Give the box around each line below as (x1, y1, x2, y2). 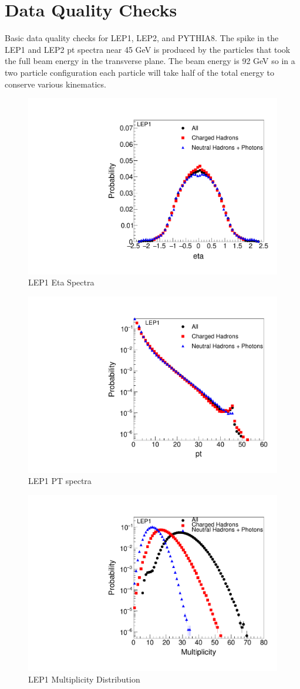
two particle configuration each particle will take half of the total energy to (5, 66, 275, 78)
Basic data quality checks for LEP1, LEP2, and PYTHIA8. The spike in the (5, 32, 279, 44)
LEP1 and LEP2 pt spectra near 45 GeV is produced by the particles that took (5, 43, 291, 55)
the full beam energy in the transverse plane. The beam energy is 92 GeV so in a (5, 55, 295, 67)
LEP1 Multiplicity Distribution (28, 673, 140, 685)
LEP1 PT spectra (28, 475, 92, 487)
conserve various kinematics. (5, 78, 106, 90)
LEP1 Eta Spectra (28, 276, 95, 288)
